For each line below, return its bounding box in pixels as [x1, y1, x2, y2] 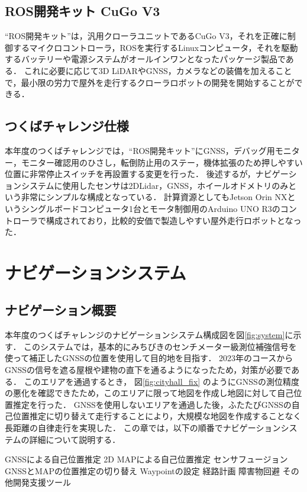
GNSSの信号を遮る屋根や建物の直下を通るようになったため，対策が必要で [5, 364, 292, 376]
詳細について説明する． [29, 433, 121, 445]
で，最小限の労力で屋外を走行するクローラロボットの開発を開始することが [5, 76, 295, 88]
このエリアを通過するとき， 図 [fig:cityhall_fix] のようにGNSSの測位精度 [24, 375, 299, 387]
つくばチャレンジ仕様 [5, 117, 129, 135]
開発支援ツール [12, 476, 71, 488]
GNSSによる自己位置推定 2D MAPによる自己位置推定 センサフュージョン [5, 453, 288, 465]
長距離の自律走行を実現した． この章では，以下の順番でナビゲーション [5, 422, 281, 434]
